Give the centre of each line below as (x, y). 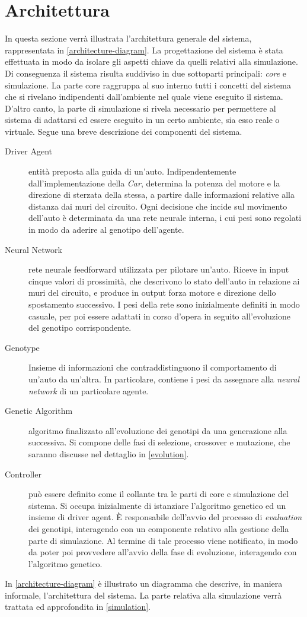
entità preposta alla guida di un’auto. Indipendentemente (132, 171)
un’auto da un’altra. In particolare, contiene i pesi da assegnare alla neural (164, 379)
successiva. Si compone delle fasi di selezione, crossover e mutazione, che (159, 442)
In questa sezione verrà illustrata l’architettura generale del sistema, (128, 38)
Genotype (22, 347)
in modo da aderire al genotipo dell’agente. (106, 230)
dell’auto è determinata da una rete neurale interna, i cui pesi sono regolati (165, 218)
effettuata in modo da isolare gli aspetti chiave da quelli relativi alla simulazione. (151, 61)
